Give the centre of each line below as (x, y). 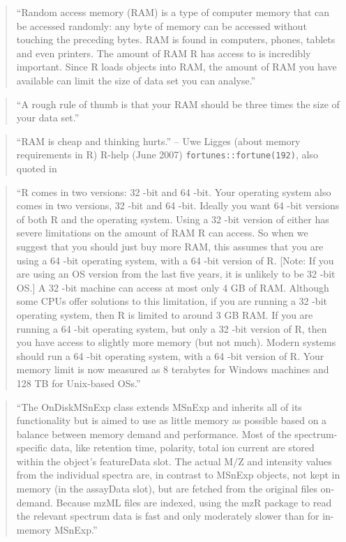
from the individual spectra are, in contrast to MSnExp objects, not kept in (178, 475)
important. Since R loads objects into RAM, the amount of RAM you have (176, 67)
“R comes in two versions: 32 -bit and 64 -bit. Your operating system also (174, 191)
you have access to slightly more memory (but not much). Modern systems (176, 342)
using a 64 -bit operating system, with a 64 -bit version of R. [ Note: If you (175, 260)
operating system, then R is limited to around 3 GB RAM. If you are (165, 314)
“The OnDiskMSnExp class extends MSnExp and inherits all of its (159, 406)
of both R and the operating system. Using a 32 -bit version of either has (173, 219)
